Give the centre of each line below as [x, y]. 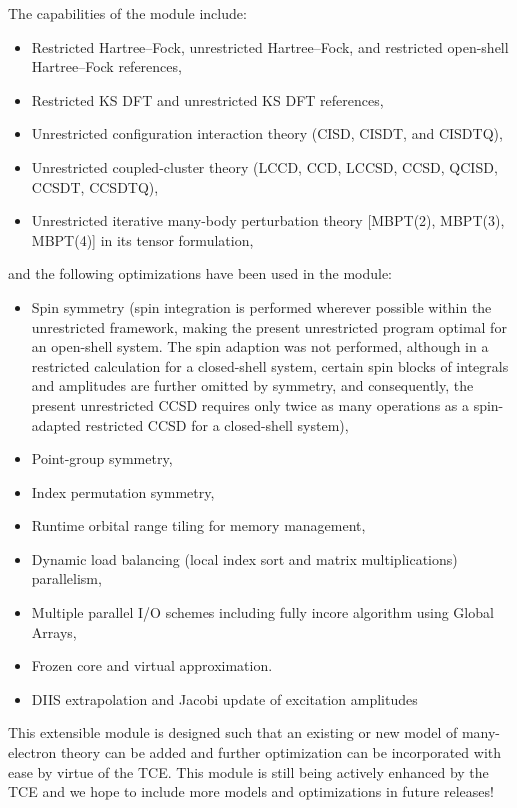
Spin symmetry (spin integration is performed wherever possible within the [261, 306]
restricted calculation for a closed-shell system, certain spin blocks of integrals [270, 365]
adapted [56, 424]
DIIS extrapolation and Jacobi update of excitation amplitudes [224, 698]
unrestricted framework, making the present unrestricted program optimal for [269, 326]
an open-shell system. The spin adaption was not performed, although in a [260, 346]
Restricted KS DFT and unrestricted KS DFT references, [207, 99]
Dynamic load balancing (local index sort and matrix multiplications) [244, 558]
